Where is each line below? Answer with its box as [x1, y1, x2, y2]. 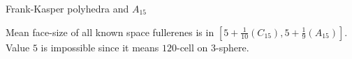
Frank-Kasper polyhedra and [6, 1, 129, 15]
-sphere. [215, 40, 249, 54]
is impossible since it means [41, 40, 159, 54]
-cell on [176, 40, 208, 54]
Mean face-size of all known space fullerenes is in [6, 24, 214, 39]
